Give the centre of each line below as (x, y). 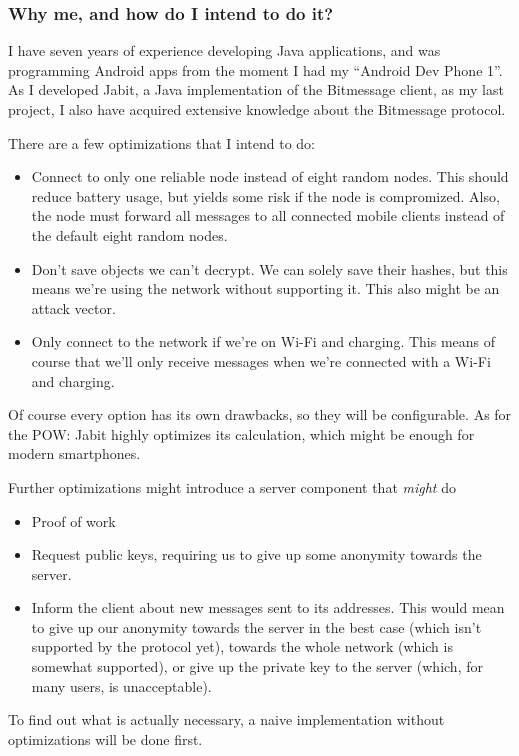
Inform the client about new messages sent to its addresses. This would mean (268, 607)
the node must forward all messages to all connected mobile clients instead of (268, 215)
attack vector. (73, 307)
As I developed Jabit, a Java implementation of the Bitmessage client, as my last (256, 89)
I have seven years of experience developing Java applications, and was (224, 50)
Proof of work (73, 520)
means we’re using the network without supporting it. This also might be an (265, 288)
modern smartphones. (74, 453)
